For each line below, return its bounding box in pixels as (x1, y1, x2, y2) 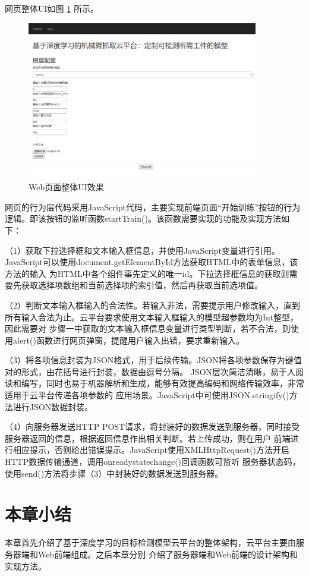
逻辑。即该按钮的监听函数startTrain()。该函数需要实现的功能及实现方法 (5, 212, 281, 225)
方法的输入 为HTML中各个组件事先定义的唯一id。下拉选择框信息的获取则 (5, 267, 289, 279)
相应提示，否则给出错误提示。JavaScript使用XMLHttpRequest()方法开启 (12, 443, 290, 456)
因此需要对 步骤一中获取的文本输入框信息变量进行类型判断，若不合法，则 (5, 322, 291, 335)
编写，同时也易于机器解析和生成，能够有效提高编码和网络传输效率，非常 (21, 377, 304, 389)
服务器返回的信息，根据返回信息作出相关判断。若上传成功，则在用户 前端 (5, 432, 291, 444)
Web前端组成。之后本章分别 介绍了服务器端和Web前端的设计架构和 (37, 547, 298, 560)
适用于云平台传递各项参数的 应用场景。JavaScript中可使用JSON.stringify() (5, 389, 289, 401)
